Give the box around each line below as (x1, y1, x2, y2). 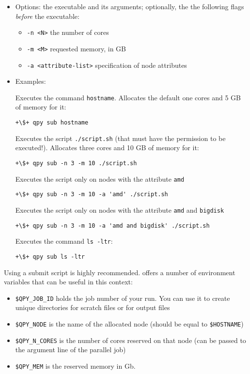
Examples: (15, 76, 46, 86)
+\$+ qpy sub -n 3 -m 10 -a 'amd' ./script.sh (15, 191, 168, 198)
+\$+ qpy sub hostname (15, 119, 89, 126)
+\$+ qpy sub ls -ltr (15, 253, 85, 260)
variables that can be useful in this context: (4, 277, 133, 287)
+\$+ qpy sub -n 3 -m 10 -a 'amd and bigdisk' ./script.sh (15, 222, 210, 229)
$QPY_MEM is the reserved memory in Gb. (15, 360, 136, 371)
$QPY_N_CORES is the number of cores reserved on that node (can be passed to (15, 335, 246, 345)
